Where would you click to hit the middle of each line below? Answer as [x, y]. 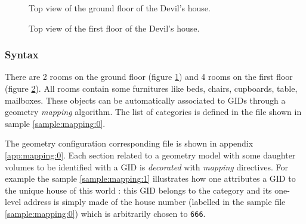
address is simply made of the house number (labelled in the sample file [154, 202]
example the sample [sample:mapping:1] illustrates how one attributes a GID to [150, 178]
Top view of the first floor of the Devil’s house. [114, 28]
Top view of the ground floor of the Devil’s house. [120, 8]
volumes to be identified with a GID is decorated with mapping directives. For [147, 167]
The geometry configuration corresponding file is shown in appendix [129, 143]
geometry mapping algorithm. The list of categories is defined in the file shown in [153, 112]
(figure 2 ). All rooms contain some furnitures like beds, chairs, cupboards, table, [151, 88]
